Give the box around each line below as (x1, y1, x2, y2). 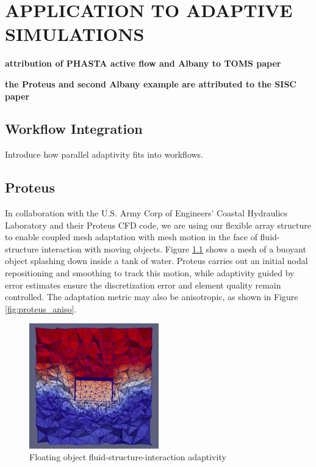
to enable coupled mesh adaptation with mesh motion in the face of (5, 230, 257, 243)
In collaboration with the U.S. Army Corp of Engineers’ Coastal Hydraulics (5, 207, 288, 219)
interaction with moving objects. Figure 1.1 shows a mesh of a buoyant (41, 242, 306, 255)
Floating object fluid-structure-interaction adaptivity (29, 450, 226, 463)
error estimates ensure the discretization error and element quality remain (5, 278, 281, 291)
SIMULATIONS (5, 21, 145, 46)
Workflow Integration (5, 119, 143, 138)
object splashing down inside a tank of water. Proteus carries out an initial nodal (5, 254, 308, 267)
